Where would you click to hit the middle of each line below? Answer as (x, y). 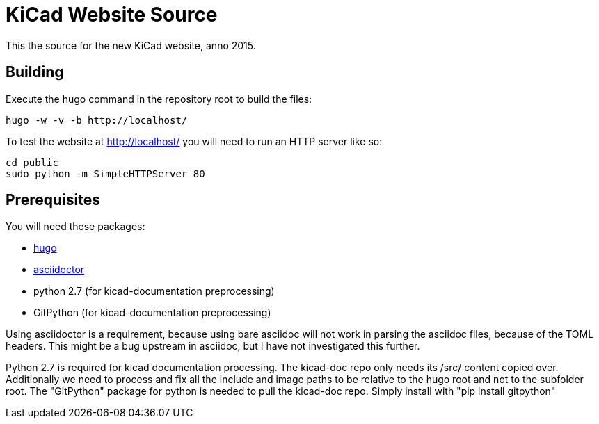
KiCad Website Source (112, 15)
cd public (32, 162)
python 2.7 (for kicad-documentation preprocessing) (154, 291)
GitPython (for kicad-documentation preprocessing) (152, 313)
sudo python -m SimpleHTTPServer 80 (105, 173)
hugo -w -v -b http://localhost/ (97, 120)
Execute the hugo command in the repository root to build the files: (159, 99)
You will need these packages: (75, 227)
